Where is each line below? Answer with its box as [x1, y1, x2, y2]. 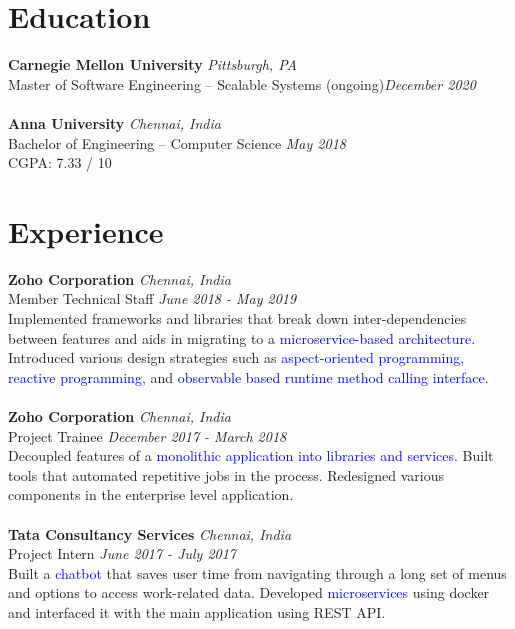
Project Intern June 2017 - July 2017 [8, 543, 237, 564]
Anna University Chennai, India [8, 112, 221, 133]
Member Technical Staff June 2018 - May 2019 [8, 288, 297, 309]
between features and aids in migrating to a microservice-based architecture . [8, 327, 476, 348]
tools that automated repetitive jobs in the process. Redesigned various [8, 464, 444, 485]
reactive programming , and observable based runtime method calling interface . [8, 366, 489, 387]
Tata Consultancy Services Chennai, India [8, 523, 292, 544]
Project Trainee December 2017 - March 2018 [8, 425, 287, 446]
